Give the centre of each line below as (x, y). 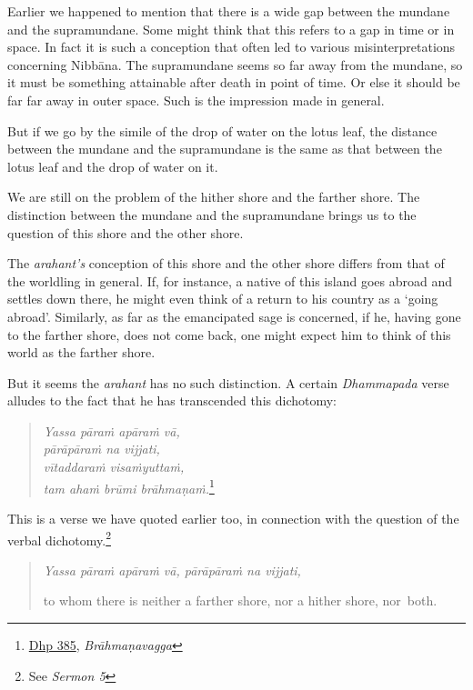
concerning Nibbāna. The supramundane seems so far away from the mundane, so (235, 64)
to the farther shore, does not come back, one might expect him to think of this (229, 334)
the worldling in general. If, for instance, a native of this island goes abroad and (230, 280)
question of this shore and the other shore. (126, 232)
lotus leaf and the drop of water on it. (113, 166)
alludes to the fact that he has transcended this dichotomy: (172, 400)
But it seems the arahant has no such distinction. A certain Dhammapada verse (228, 382)
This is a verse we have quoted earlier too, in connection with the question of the (233, 518)
